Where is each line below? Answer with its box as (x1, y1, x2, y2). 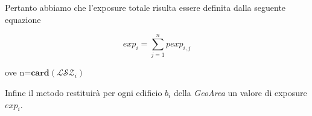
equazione (5, 13, 41, 25)
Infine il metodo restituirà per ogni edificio (5, 86, 162, 98)
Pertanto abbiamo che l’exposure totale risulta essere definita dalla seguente (5, 1, 286, 13)
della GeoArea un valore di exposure (173, 86, 307, 98)
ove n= (5, 66, 31, 79)
